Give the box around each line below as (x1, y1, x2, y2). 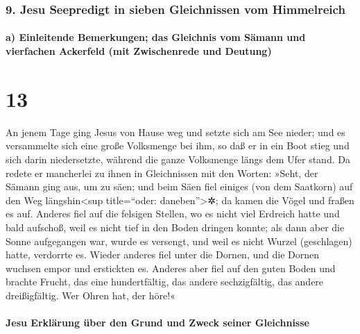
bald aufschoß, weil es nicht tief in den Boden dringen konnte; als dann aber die (6, 219, 345, 234)
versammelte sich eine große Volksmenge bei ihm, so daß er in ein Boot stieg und (6, 138, 350, 153)
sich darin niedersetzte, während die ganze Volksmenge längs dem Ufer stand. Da (6, 151, 350, 166)
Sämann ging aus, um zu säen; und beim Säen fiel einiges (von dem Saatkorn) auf (6, 179, 353, 194)
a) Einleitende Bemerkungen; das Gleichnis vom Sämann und (6, 30, 306, 44)
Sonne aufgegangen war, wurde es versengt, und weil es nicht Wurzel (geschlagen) (6, 233, 352, 248)
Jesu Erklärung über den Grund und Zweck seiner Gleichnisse (6, 315, 309, 330)
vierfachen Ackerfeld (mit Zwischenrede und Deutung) (6, 44, 272, 58)
